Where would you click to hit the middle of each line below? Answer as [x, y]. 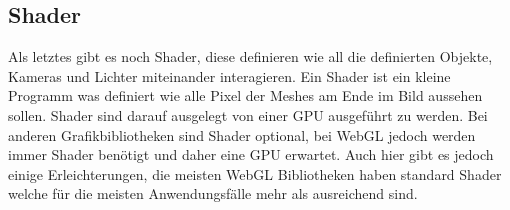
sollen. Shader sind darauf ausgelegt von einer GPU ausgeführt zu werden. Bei [248, 114]
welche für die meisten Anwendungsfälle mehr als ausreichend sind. [213, 193]
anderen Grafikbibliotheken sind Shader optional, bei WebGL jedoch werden [242, 134]
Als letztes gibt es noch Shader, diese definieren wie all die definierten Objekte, [250, 56]
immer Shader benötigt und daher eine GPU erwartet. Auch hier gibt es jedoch [251, 154]
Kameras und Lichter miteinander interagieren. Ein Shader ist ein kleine [229, 75]
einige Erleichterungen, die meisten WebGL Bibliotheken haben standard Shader [255, 173]
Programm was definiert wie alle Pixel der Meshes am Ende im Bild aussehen [245, 95]
